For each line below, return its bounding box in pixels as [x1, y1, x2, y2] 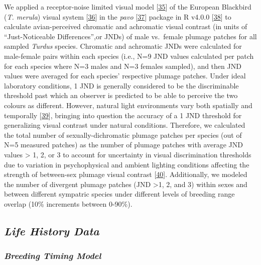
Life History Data [4, 223, 99, 238]
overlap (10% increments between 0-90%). [4, 198, 133, 209]
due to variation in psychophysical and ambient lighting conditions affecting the [4, 159, 249, 169]
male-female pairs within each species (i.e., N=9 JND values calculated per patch [4, 50, 254, 61]
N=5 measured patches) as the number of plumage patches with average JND [4, 139, 243, 150]
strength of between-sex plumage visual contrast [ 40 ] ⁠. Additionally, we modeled [4, 169, 247, 180]
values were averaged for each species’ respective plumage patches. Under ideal [4, 70, 246, 81]
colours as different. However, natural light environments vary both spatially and [4, 100, 252, 110]
